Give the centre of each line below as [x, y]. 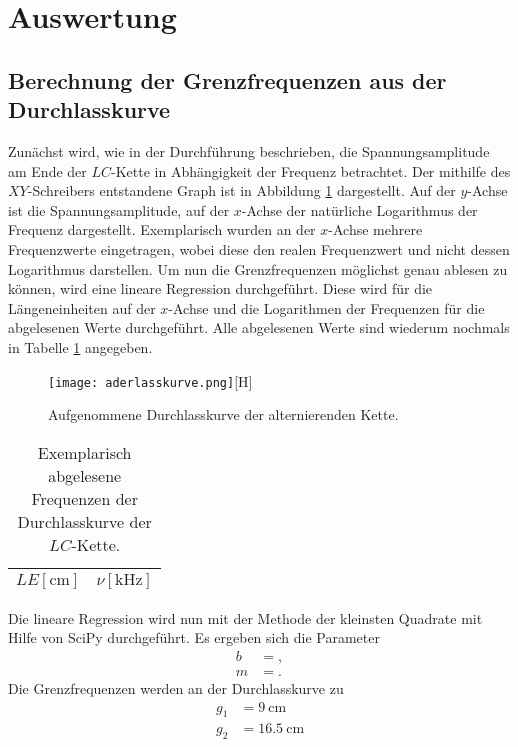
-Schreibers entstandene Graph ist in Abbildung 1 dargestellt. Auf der [241, 190]
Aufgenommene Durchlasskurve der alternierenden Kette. [223, 414]
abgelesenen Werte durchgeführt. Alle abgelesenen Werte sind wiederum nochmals [259, 327]
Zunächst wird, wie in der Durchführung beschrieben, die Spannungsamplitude [249, 150]
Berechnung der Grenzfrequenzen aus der [227, 79]
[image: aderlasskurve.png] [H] [150, 380]
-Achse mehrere [375, 229]
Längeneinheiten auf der [82, 307]
